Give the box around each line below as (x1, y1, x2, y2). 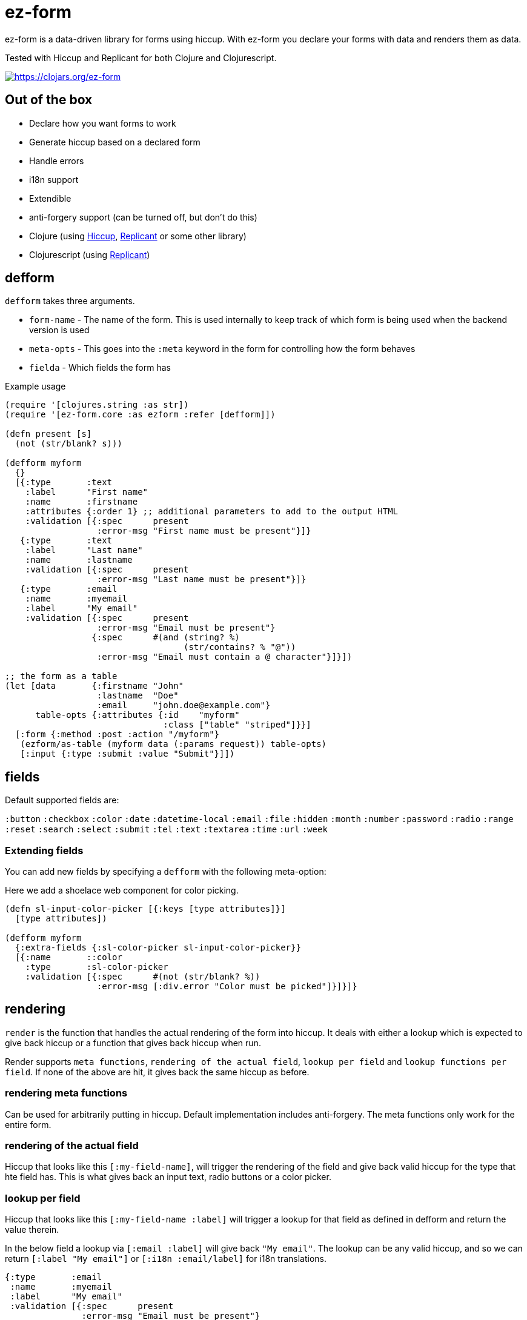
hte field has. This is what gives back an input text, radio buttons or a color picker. (5, 1172, 331, 1182)
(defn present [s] (5, 429, 92, 439)
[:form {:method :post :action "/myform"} (15, 729, 220, 740)
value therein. (5, 1224, 59, 1235)
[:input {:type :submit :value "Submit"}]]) (20, 749, 235, 759)
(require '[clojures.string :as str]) (5, 400, 189, 410)
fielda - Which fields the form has (29, 362, 171, 373)
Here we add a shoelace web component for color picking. (5, 885, 239, 896)
